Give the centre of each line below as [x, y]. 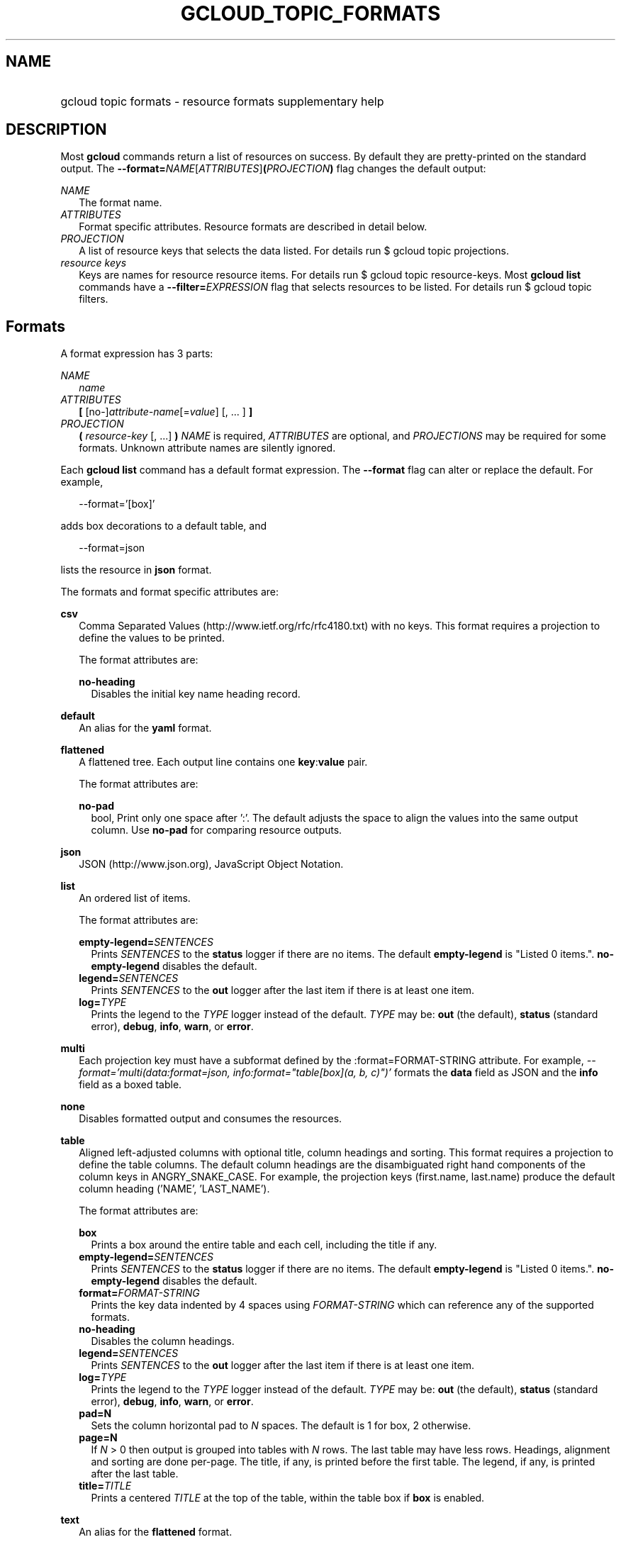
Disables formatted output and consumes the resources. [211, 1119]
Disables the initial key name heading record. [196, 694]
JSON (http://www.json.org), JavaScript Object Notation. [211, 864]
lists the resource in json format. [136, 570]
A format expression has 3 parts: [137, 354]
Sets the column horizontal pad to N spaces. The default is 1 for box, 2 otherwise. [281, 1426]
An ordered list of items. [135, 898]
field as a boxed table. [130, 1085]
